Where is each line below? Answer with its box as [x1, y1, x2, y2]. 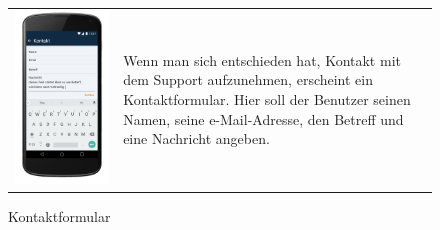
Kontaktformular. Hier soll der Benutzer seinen [123, 88, 411, 109]
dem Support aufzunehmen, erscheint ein [123, 69, 373, 90]
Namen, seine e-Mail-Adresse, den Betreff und [123, 108, 404, 129]
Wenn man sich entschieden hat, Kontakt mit [123, 49, 401, 70]
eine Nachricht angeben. [123, 128, 270, 149]
